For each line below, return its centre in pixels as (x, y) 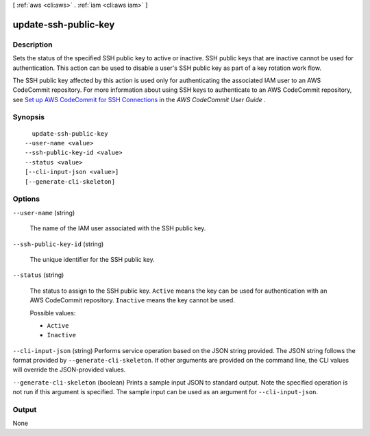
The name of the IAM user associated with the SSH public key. (118, 228)
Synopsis (28, 117)
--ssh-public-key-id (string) (58, 244)
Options (26, 199)
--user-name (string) (44, 213)
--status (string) (38, 275)
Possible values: (53, 313)
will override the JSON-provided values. (69, 370)
